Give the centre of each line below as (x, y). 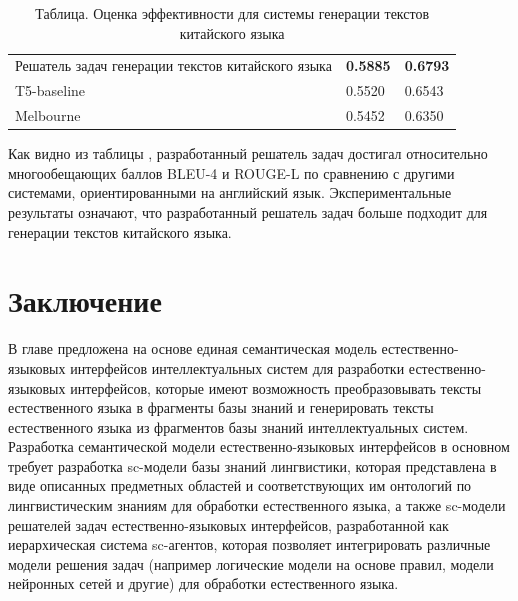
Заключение (85, 300)
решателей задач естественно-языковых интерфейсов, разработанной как (228, 524)
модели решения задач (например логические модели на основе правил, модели (251, 563)
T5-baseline (50, 90)
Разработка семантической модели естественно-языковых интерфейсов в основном (259, 446)
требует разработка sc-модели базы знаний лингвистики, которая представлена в (252, 465)
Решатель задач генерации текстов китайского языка (173, 65)
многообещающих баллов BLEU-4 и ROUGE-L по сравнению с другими (231, 172)
